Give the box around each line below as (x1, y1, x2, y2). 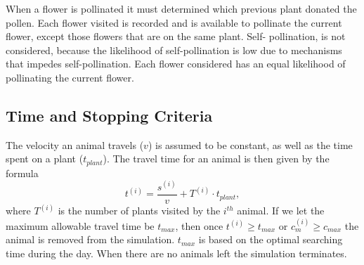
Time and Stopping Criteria (6, 104, 213, 126)
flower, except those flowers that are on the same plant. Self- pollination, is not (6, 29, 346, 44)
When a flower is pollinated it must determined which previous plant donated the (6, 1, 357, 15)
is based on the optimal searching (198, 232, 343, 247)
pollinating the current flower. (6, 70, 134, 84)
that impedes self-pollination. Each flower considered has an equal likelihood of (6, 56, 346, 71)
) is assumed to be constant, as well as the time (148, 137, 353, 152)
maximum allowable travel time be (6, 218, 155, 233)
